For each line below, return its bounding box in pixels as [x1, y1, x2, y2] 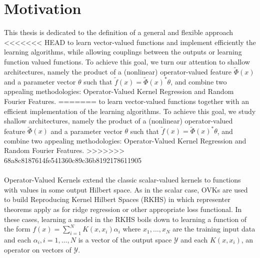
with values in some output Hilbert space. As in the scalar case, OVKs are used [4, 184, 248, 194]
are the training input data [172, 223, 255, 234]
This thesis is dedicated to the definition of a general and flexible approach [4, 27, 233, 37]
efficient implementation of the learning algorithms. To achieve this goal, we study [4, 105, 256, 116]
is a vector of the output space [78, 234, 172, 245]
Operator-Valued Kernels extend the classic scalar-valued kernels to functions [4, 174, 241, 185]
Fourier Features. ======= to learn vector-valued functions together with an [4, 96, 249, 106]
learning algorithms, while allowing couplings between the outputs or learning [4, 46, 242, 57]
